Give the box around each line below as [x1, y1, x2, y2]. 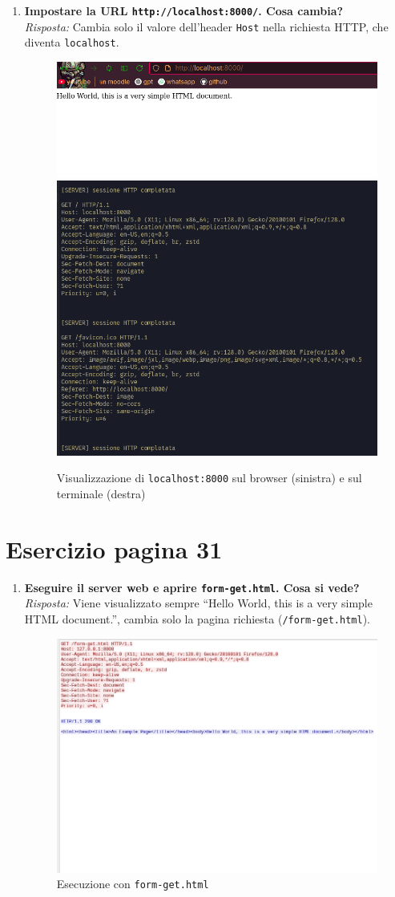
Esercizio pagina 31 [6, 532, 223, 565]
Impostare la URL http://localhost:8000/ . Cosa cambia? [24, 2, 344, 18]
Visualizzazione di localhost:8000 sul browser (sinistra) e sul [56, 469, 362, 486]
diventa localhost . [24, 34, 119, 51]
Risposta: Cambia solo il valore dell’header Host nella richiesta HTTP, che [24, 18, 389, 34]
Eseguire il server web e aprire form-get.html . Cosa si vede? [24, 578, 360, 595]
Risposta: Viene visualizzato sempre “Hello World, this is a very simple [24, 595, 373, 611]
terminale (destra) [56, 485, 146, 502]
